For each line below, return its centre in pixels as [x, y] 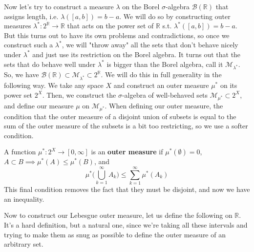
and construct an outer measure [161, 85]
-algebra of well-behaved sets [165, 94]
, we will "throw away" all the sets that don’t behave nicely [150, 45]
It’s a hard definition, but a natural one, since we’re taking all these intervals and [126, 224]
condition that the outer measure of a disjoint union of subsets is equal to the [120, 116]
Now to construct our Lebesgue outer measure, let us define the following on [118, 215]
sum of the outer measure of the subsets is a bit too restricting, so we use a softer [126, 126]
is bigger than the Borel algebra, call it [165, 64]
